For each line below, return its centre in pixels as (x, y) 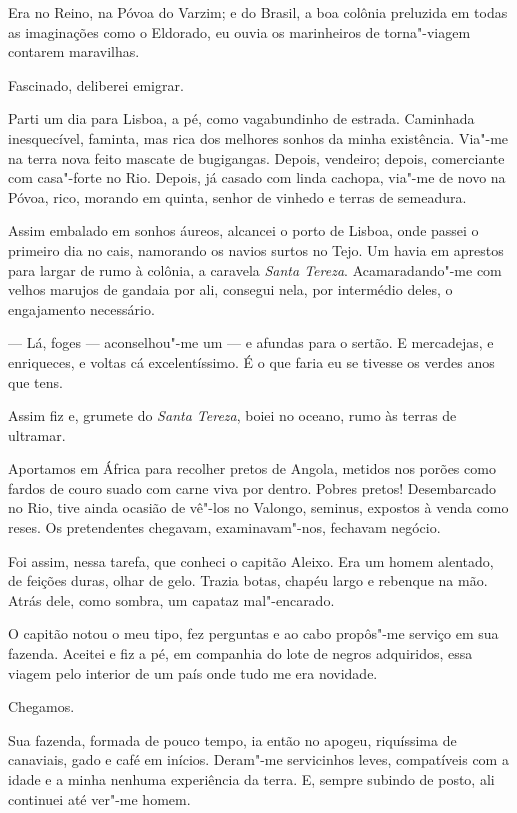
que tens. (35, 381)
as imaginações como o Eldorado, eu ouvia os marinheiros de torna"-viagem (239, 31)
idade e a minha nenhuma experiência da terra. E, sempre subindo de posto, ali (251, 779)
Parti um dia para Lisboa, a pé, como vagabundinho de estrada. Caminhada (241, 118)
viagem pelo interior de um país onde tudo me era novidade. (193, 672)
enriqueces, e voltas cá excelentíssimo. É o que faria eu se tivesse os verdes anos (251, 361)
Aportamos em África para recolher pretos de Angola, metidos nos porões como (252, 468)
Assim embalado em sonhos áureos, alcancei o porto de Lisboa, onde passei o (243, 230)
